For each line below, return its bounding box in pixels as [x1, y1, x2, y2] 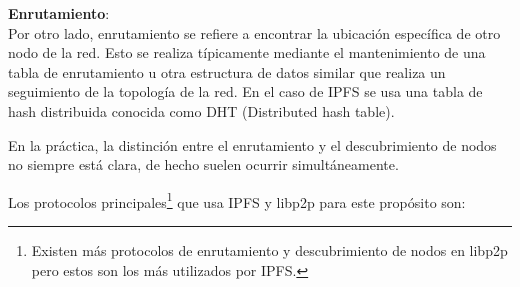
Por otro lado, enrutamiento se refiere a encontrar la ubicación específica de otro [8, 22, 501, 43]
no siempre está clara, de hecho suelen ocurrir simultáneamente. [8, 154, 399, 175]
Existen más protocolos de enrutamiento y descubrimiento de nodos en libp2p [31, 240, 508, 260]
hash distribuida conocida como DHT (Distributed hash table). [8, 100, 395, 121]
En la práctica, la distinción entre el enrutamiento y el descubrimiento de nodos [8, 134, 497, 155]
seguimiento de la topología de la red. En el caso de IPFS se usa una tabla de [8, 81, 483, 102]
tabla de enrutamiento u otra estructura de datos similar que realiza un [8, 61, 446, 82]
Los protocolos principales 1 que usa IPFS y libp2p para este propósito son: [8, 188, 466, 212]
